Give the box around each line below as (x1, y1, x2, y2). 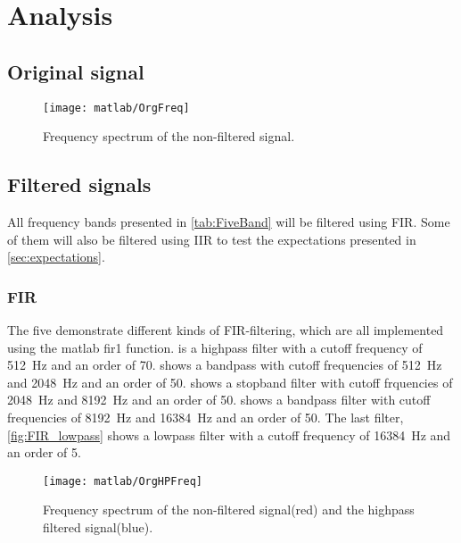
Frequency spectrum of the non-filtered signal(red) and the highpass (43, 500, 415, 519)
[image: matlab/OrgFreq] (43, 101, 190, 114)
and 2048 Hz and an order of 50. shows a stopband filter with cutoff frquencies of (7, 372, 453, 391)
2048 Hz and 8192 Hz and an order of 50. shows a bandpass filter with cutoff (7, 390, 431, 409)
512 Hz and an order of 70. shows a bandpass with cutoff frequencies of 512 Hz (7, 355, 442, 374)
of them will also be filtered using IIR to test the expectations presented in (7, 230, 416, 248)
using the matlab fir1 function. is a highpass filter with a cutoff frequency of (7, 338, 423, 356)
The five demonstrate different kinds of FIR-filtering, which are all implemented (7, 321, 444, 339)
